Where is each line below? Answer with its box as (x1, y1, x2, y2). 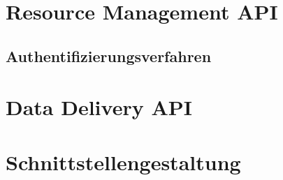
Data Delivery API (6, 93, 192, 121)
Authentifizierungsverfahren (6, 45, 212, 66)
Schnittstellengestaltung (6, 147, 241, 176)
